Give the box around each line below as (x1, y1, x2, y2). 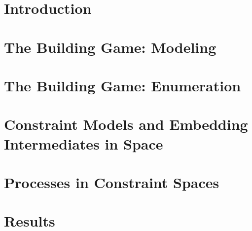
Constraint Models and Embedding (4, 114, 248, 134)
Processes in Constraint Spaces (4, 172, 219, 192)
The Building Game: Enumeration (4, 75, 241, 95)
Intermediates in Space (4, 133, 163, 154)
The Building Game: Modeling (4, 37, 216, 57)
